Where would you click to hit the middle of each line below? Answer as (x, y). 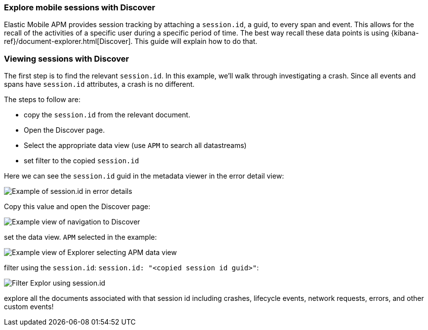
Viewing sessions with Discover (66, 58)
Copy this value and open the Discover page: (77, 207)
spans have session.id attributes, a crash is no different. (99, 84)
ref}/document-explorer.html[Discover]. (68, 41)
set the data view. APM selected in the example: (81, 237)
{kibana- (405, 33)
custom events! (29, 307)
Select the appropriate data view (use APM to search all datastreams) (135, 146)
